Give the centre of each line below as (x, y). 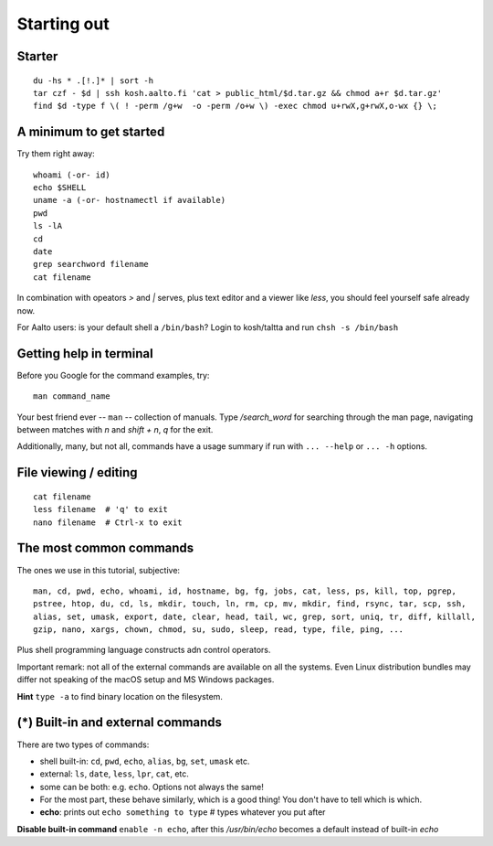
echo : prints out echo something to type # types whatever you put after (183, 812)
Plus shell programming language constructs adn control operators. (144, 650)
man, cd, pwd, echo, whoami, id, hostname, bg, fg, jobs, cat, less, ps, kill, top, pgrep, (245, 591)
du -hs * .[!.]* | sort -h (94, 80)
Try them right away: (56, 154)
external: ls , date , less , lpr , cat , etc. (114, 774)
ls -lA (48, 226)
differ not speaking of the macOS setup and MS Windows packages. (146, 680)
